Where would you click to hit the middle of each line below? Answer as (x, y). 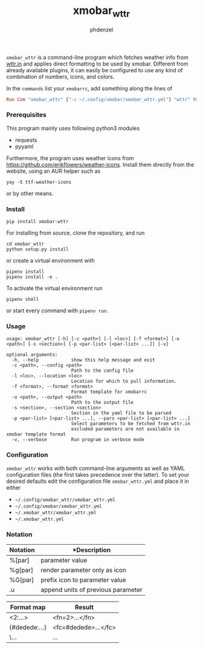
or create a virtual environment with (51, 261)
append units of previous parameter (92, 590)
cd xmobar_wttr (25, 244)
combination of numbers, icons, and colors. (60, 76)
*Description (91, 550)
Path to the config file (102, 371)
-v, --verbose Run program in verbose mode (78, 440)
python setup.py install (37, 249)
